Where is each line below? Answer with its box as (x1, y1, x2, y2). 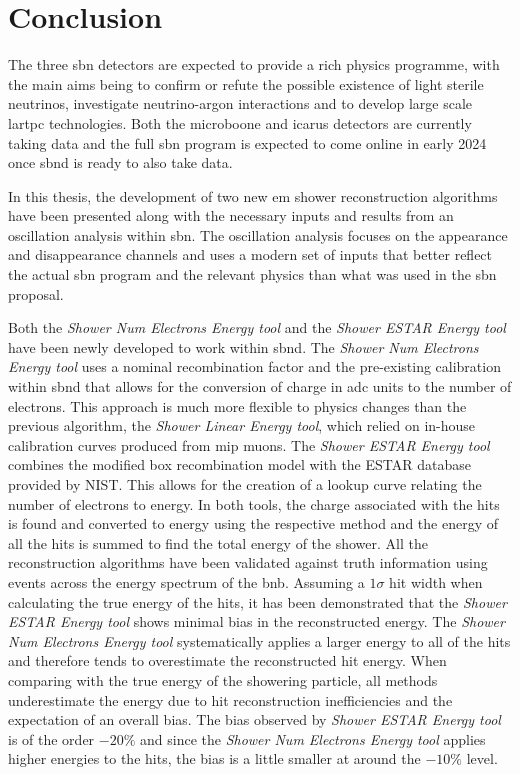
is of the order (8, 728, 95, 749)
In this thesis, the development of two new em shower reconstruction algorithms (8, 185, 498, 206)
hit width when (389, 571, 483, 592)
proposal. (8, 283, 64, 304)
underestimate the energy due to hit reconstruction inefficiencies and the (8, 689, 453, 710)
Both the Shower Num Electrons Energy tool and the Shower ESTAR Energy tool (8, 317, 506, 338)
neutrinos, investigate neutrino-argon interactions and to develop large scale (8, 93, 473, 114)
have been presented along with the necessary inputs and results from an (8, 205, 454, 226)
